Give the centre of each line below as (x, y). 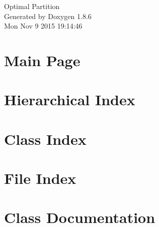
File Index (40, 178)
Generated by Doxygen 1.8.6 (48, 16)
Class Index (45, 139)
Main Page (42, 60)
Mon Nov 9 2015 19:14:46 (43, 26)
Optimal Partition (32, 6)
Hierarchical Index (70, 99)
